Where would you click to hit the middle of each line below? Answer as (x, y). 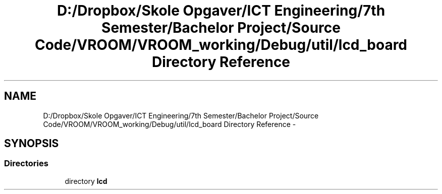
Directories (26, 164)
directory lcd (86, 181)
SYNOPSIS (32, 144)
